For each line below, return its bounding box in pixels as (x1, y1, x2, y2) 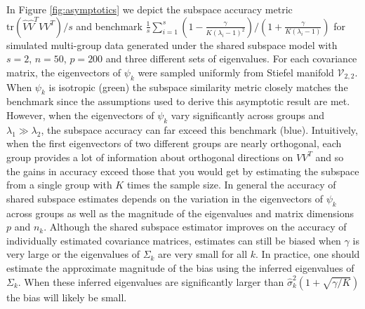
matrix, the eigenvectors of (6, 64, 121, 79)
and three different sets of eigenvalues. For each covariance (105, 51, 357, 66)
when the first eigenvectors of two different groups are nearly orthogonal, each (6, 136, 342, 151)
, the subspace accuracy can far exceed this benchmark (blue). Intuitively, (41, 122, 358, 137)
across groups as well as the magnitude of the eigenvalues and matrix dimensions (6, 205, 354, 220)
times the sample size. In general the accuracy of (126, 177, 336, 192)
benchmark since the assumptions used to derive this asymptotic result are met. (6, 94, 350, 109)
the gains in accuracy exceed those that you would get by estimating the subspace (6, 163, 359, 178)
